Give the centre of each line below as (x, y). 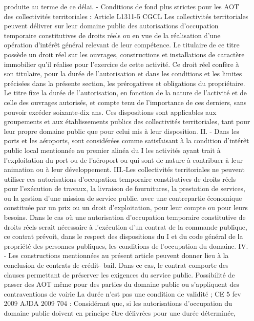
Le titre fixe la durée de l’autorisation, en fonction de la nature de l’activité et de (126, 93)
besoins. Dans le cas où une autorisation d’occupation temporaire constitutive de (125, 217)
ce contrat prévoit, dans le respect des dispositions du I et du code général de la (124, 236)
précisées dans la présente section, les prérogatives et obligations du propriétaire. (125, 83)
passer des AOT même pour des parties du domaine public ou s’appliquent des (122, 284)
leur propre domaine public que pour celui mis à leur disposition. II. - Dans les (122, 131)
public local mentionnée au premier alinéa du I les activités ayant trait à (112, 150)
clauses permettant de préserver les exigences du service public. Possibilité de (119, 274)
